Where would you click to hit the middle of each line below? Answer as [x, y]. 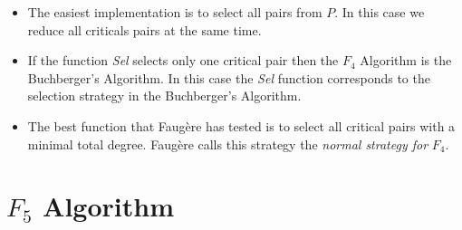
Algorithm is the [406, 60]
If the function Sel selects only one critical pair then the [183, 60]
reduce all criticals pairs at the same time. [144, 29]
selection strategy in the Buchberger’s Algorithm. [164, 96]
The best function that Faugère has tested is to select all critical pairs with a [241, 125]
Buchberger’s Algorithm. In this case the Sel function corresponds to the [229, 77]
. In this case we [380, 12]
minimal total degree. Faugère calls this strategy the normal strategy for [228, 144]
